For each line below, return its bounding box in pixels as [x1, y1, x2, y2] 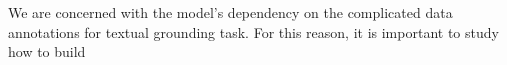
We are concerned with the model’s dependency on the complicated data [8, 2, 453, 22]
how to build [8, 41, 86, 62]
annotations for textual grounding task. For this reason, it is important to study [8, 21, 499, 42]
